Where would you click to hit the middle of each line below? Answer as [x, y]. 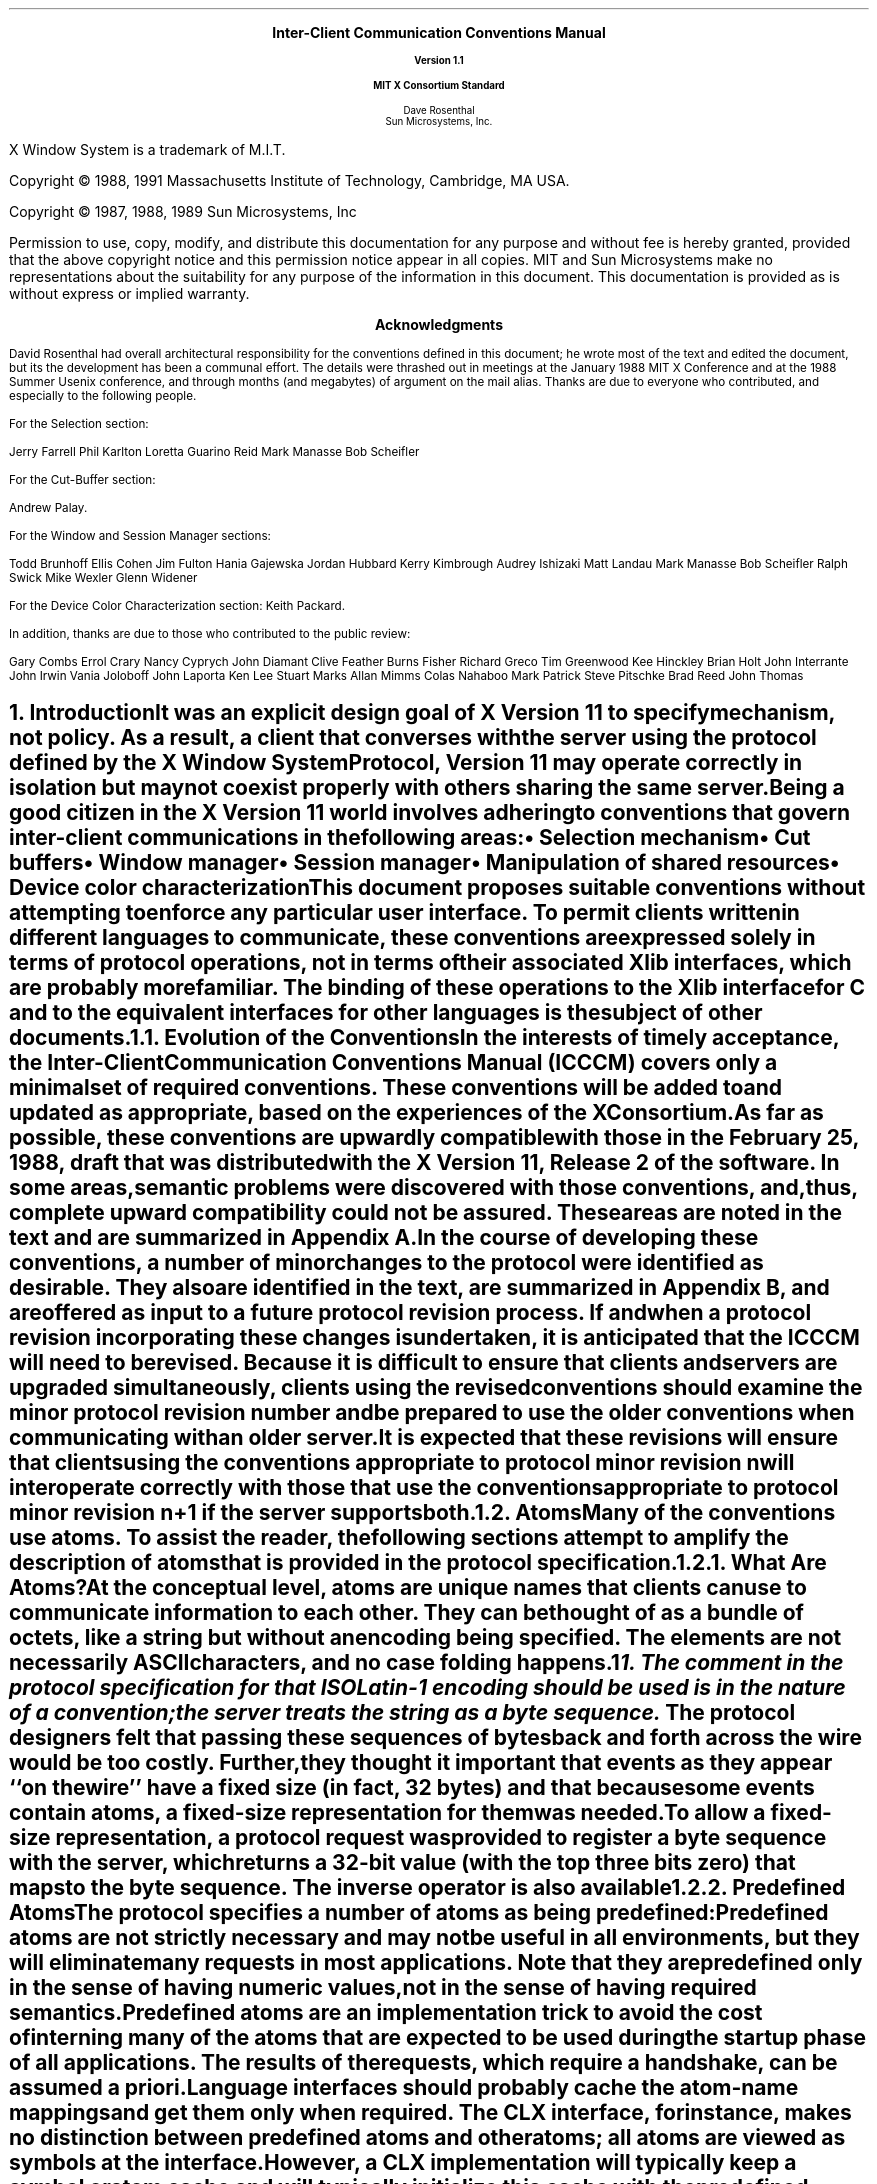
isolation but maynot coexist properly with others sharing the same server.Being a [427, 788]
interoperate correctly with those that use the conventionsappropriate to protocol [424, 1488]
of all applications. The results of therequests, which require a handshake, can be [423, 2063]
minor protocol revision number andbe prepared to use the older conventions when [432, 1413]
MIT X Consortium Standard [439, 85]
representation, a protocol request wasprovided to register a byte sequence [441, 1838]
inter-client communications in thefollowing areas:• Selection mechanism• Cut [410, 838]
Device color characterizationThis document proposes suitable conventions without [437, 888]
